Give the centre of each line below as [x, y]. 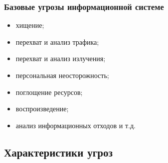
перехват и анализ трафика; [57, 41]
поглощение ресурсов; [49, 92]
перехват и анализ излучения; [61, 58]
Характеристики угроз [58, 152]
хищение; [30, 25]
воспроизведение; [42, 109]
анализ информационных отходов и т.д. [76, 125]
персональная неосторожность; [62, 75]
